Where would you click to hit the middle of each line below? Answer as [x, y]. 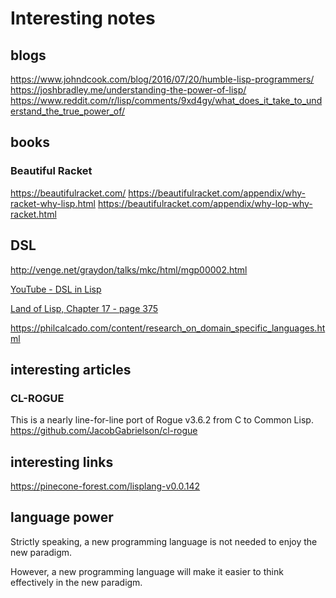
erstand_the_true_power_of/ [68, 111]
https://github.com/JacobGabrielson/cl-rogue [104, 431]
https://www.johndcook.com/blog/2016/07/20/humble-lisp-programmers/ [162, 79]
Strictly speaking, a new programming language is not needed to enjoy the [164, 541]
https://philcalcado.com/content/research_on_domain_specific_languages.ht [168, 328]
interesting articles [71, 369]
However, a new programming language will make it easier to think [147, 571]
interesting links [62, 462]
